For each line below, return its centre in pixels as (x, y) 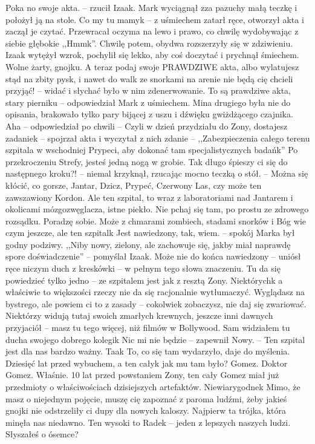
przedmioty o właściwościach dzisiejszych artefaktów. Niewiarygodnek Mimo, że (153, 387)
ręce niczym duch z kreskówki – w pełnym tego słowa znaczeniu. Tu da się (143, 268)
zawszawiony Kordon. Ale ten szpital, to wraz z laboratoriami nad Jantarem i (149, 197)
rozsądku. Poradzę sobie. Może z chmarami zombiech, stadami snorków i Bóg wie (156, 220)
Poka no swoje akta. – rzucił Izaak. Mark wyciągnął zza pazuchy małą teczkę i (151, 7)
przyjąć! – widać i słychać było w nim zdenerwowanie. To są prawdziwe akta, (148, 90)
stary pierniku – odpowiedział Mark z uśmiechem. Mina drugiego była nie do (148, 102)
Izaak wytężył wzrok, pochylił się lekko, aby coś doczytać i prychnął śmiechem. (152, 55)
